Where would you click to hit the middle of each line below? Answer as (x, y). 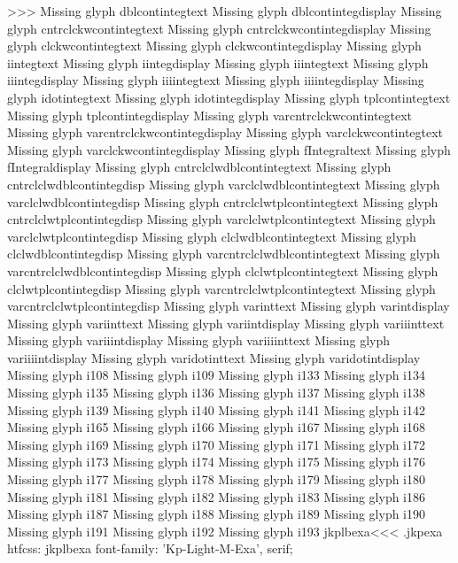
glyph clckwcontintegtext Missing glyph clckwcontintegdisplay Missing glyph (214, 46)
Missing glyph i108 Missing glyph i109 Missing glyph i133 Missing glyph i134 (217, 375)
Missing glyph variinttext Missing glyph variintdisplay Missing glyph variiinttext (226, 323)
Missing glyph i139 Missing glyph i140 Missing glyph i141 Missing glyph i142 (217, 409)
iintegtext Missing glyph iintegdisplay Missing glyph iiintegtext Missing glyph (218, 62)
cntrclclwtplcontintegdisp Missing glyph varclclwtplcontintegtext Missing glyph (221, 219)
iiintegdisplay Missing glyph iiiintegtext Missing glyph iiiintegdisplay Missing (216, 80)
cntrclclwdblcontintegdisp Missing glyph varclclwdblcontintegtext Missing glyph (224, 184)
